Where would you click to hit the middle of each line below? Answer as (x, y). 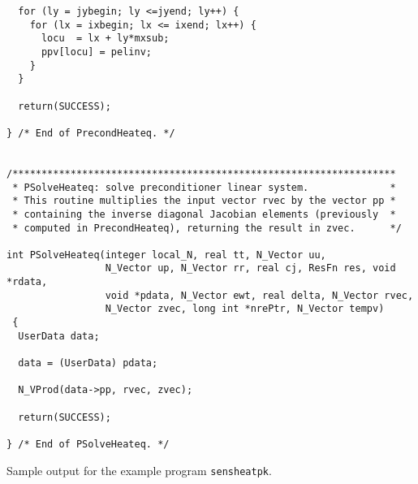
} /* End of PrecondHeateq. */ (91, 133)
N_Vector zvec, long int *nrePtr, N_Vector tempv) (245, 309)
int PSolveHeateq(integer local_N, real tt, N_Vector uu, (166, 255)
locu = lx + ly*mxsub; (105, 39)
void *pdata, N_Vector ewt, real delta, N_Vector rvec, (259, 295)
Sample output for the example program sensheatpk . (139, 470)
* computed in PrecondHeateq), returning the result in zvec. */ (207, 228)
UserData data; (59, 336)
